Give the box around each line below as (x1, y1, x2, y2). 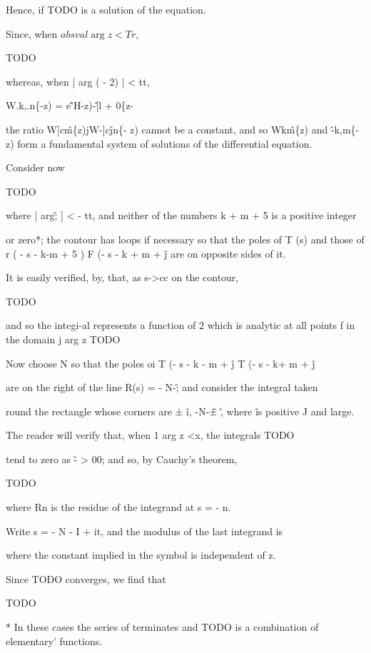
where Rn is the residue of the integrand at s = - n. (6, 500, 231, 515)
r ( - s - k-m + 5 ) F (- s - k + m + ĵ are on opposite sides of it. (6, 245, 286, 260)
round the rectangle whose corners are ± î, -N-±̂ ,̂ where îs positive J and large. (6, 403, 355, 418)
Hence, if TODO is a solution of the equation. (6, 2, 206, 16)
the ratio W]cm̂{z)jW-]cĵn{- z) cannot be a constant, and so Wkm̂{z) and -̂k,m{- (6, 121, 360, 136)
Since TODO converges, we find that (6, 571, 166, 586)
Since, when (6, 26, 58, 41)
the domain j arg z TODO (6, 331, 121, 346)
